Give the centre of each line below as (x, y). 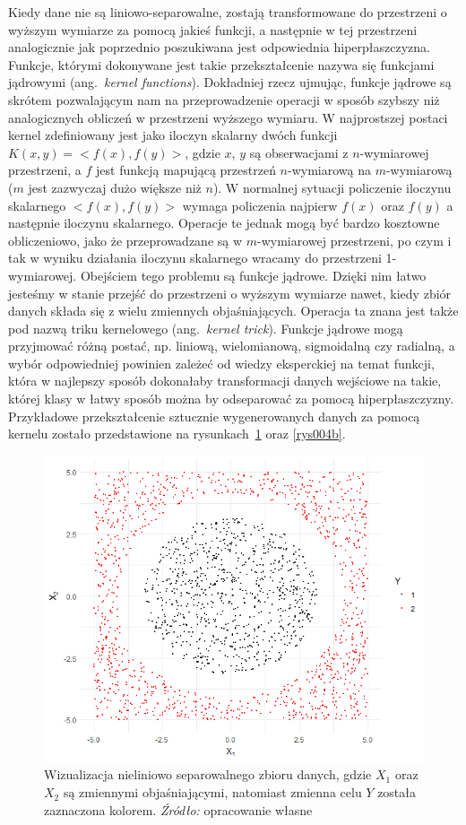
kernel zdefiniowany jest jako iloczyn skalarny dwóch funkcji (173, 135)
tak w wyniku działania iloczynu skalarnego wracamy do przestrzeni (195, 258)
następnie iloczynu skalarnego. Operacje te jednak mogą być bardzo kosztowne (224, 223)
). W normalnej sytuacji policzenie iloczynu (332, 187)
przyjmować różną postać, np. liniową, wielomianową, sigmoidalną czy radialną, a (232, 346)
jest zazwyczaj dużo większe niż (115, 187)
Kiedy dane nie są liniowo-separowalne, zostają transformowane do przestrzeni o (228, 12)
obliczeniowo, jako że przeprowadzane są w (125, 240)
